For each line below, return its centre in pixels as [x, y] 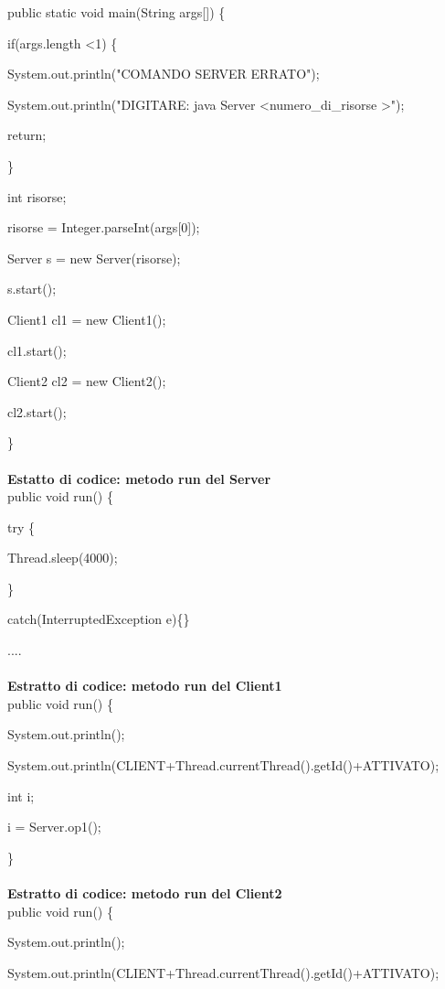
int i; [21, 795]
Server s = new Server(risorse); [94, 258]
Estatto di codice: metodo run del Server [139, 478]
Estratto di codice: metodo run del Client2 [145, 893]
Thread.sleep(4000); [63, 558]
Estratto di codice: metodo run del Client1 [145, 686]
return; [27, 135]
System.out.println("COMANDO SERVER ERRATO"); [164, 74]
